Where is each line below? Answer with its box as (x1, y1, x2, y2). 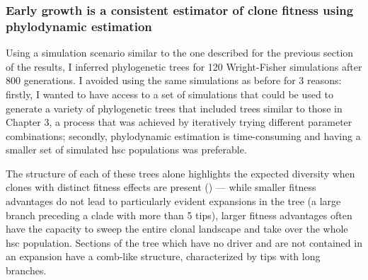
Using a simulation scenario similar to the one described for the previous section (6, 45, 354, 60)
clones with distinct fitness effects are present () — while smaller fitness (6, 180, 316, 194)
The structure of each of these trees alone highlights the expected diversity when (6, 165, 355, 180)
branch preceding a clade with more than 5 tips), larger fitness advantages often (6, 207, 352, 222)
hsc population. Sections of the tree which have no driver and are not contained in (6, 235, 362, 250)
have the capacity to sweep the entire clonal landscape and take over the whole (6, 221, 348, 236)
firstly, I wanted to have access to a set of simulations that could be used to (6, 86, 333, 101)
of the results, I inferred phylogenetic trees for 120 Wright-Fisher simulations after (6, 59, 362, 74)
